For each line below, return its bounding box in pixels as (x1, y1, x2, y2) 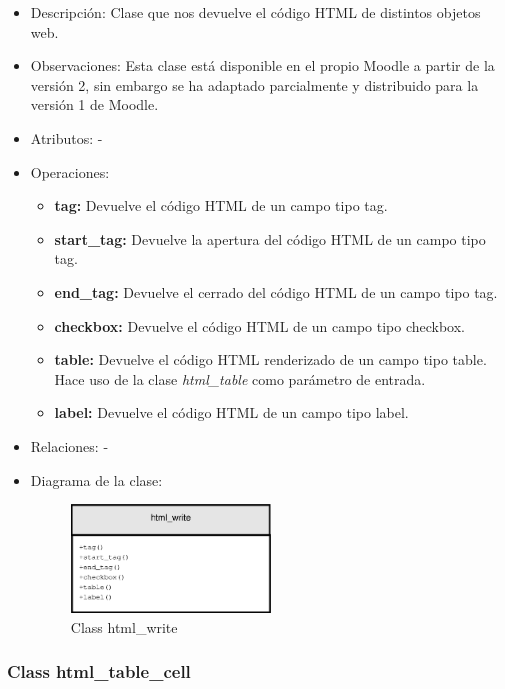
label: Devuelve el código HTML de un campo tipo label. (54, 402, 409, 423)
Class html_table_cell (7, 659, 191, 684)
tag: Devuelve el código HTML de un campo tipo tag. (54, 195, 388, 216)
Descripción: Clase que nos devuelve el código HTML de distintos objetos (30, 2, 481, 22)
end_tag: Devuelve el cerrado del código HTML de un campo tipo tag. (54, 281, 498, 302)
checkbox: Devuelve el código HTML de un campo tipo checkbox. (54, 315, 465, 336)
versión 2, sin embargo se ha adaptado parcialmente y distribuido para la (30, 74, 479, 95)
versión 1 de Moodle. (30, 94, 159, 115)
